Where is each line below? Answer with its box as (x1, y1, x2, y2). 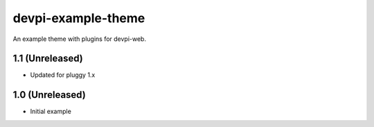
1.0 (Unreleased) (12, 89, 86, 101)
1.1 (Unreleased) (12, 53, 83, 65)
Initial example (30, 108, 72, 116)
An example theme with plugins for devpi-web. (12, 35, 147, 43)
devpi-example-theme (12, 10, 145, 26)
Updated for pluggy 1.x (30, 71, 96, 79)
